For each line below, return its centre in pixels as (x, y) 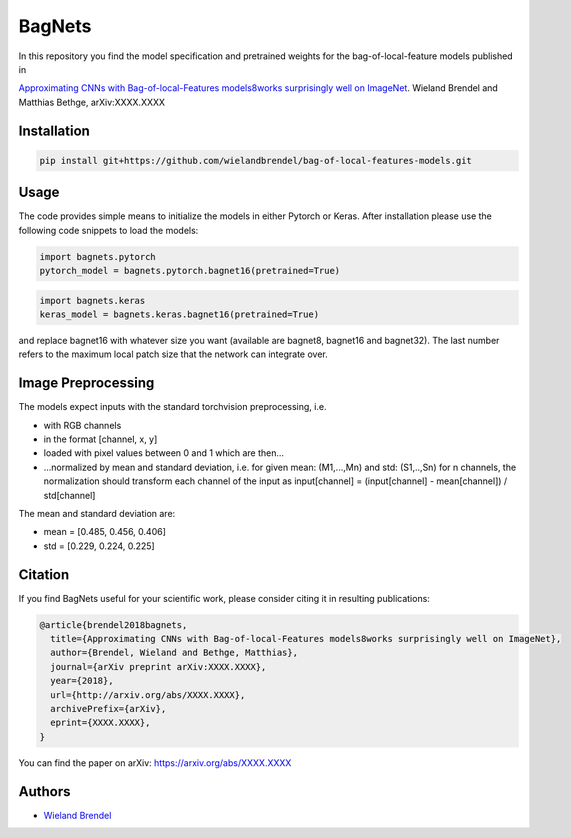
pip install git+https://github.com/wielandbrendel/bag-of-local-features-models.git (255, 160)
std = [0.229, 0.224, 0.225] (99, 546)
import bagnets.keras (92, 300)
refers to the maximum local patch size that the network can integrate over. (173, 354)
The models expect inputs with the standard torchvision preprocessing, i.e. (172, 407)
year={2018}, (82, 681)
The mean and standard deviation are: (97, 513)
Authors (44, 791)
